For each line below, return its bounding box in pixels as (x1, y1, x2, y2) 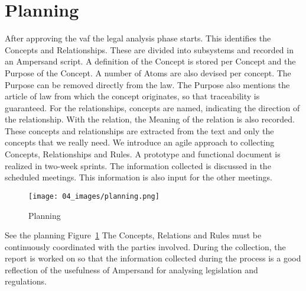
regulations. (5, 275, 47, 287)
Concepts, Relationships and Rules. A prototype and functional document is (5, 148, 281, 160)
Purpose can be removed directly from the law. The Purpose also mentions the (5, 78, 290, 90)
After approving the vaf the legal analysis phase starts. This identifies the (5, 32, 271, 44)
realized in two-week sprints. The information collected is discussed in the (5, 159, 271, 172)
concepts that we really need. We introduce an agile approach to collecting (5, 136, 275, 148)
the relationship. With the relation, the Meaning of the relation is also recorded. (5, 113, 295, 125)
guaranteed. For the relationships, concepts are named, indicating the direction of (5, 101, 300, 114)
